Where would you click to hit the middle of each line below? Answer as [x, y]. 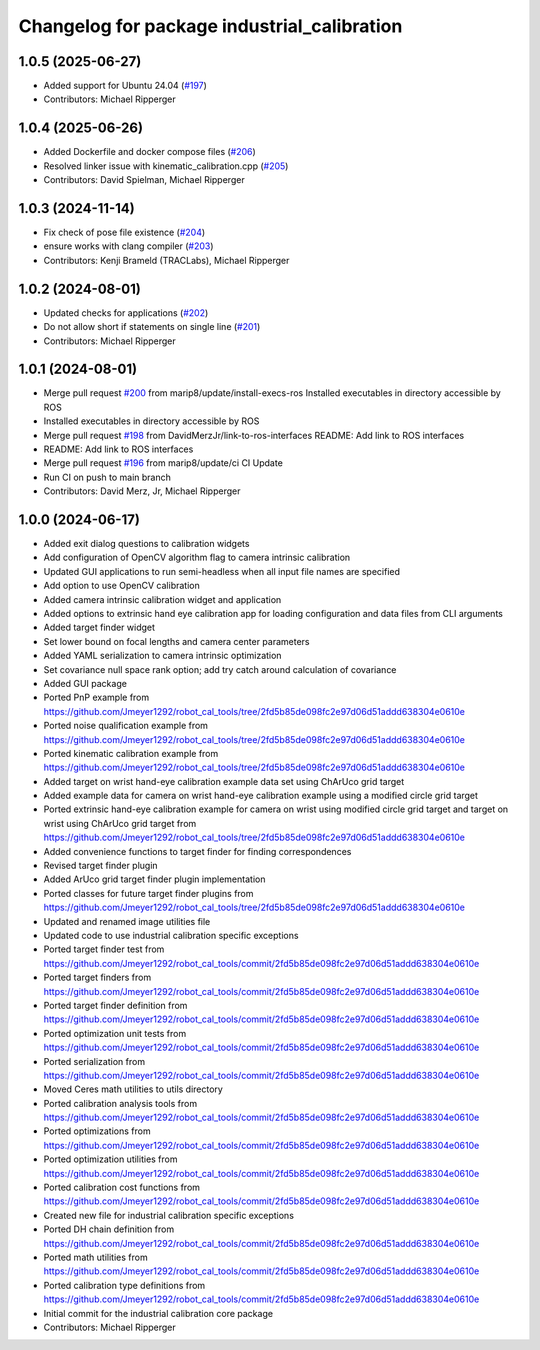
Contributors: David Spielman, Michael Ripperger [144, 180]
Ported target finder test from [104, 949]
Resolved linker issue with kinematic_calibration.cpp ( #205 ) [166, 166]
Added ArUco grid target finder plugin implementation [154, 879]
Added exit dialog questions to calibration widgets [146, 544]
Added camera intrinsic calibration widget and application [162, 599]
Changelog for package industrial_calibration [210, 26]
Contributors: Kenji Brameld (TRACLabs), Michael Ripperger [166, 260]
